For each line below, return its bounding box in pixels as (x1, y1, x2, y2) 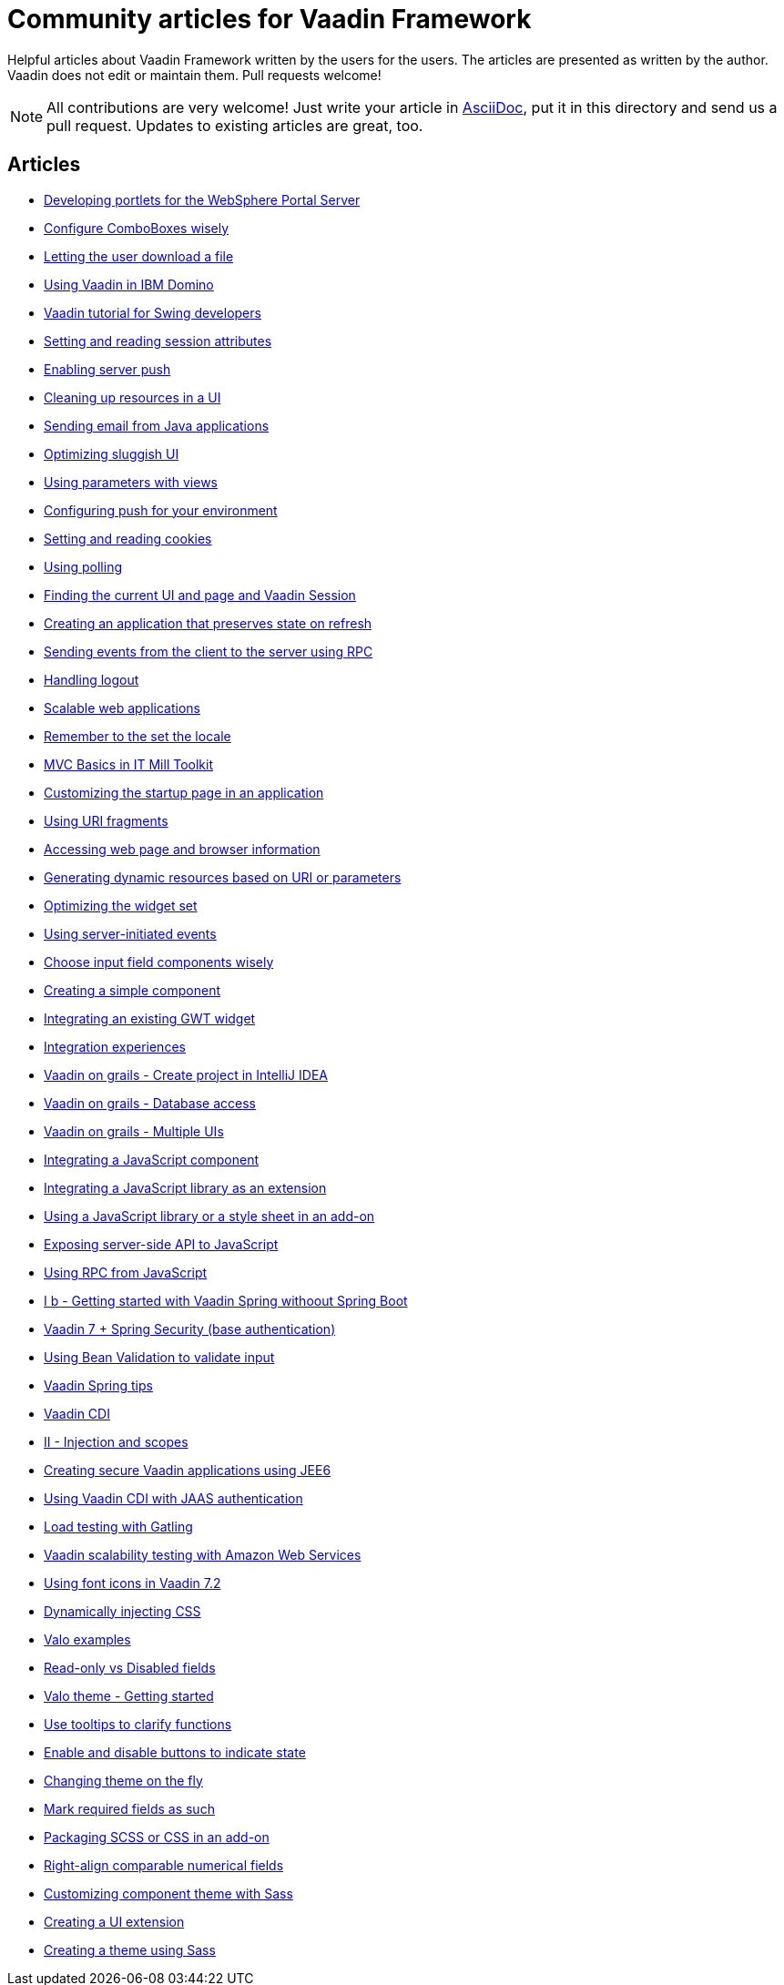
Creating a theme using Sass (44, 1941, 216, 1958)
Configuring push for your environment (44, 502, 278, 518)
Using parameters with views (44, 473, 218, 490)
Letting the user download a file (44, 248, 234, 264)
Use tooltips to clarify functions (44, 1715, 232, 1732)
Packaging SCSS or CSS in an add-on (44, 1828, 270, 1845)
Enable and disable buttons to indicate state (44, 1744, 306, 1760)
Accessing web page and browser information (44, 840, 321, 857)
